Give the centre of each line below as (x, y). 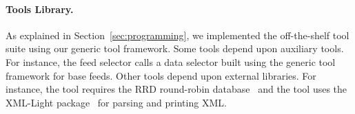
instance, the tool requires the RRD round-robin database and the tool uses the (176, 89)
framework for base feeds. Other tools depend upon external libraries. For (161, 75)
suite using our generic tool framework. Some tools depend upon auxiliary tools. (175, 48)
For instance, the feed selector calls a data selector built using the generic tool (171, 61)
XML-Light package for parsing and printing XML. (116, 102)
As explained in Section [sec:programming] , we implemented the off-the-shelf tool (177, 35)
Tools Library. (40, 9)
